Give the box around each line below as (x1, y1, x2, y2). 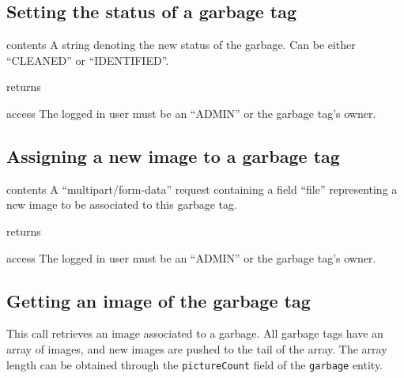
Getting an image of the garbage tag (6, 288, 311, 312)
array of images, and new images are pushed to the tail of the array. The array (6, 340, 387, 357)
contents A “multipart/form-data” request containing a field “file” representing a (6, 180, 398, 197)
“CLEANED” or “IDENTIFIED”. (6, 51, 169, 68)
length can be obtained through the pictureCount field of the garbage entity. (6, 356, 383, 372)
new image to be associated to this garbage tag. (6, 196, 237, 213)
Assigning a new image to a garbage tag (6, 143, 340, 168)
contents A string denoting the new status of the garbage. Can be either (6, 36, 356, 53)
